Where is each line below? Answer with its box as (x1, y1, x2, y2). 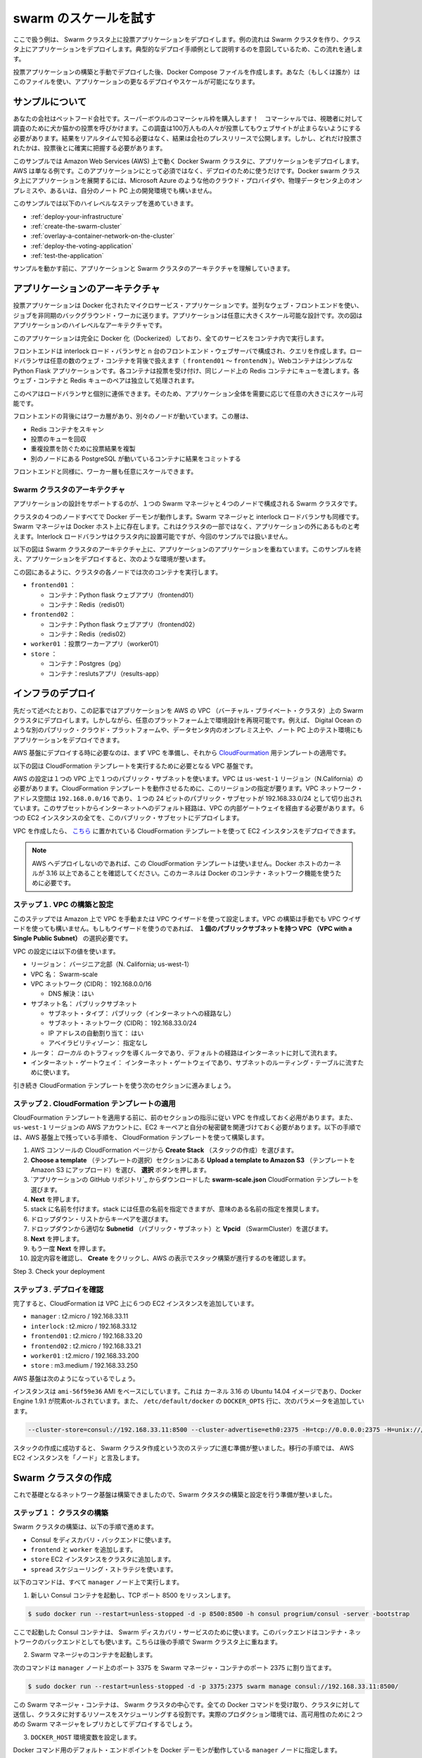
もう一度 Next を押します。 (30, 1245, 110, 1253)
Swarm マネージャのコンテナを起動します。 (30, 1650, 157, 1659)
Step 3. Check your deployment (13, 1266, 105, 1276)
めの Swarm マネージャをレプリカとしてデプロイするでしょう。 (13, 1720, 196, 1728)
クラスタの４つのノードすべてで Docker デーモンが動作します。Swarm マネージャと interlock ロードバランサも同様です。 (13, 512, 363, 520)
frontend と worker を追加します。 (30, 1546, 137, 1554)
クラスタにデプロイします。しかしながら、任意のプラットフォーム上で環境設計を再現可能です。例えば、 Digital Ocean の (13, 716, 362, 724)
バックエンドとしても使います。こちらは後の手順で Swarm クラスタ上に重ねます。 (43, 1637, 281, 1645)
